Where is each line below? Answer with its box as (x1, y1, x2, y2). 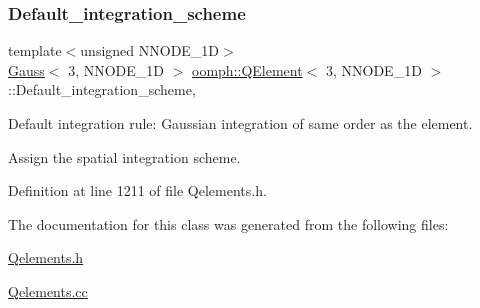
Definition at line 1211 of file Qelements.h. (8, 180, 267, 201)
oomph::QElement (192, 59, 303, 80)
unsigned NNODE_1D (80, 40, 220, 61)
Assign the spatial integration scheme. (8, 146, 241, 167)
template (8, 40, 62, 61)
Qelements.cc (8, 280, 88, 301)
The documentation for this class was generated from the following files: (8, 213, 449, 234)
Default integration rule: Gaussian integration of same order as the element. (8, 113, 473, 133)
